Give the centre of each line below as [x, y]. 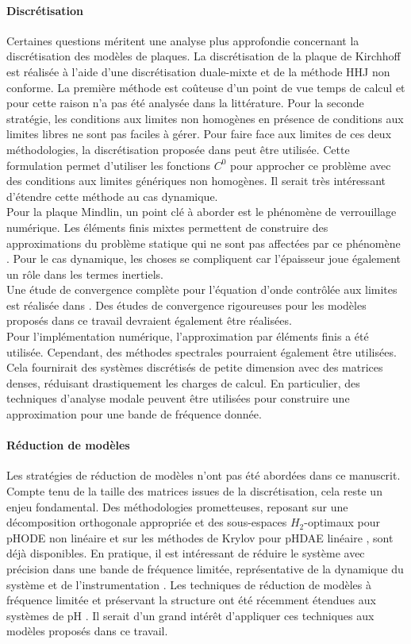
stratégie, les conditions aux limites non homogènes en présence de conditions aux [205, 118]
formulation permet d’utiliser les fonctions [109, 165]
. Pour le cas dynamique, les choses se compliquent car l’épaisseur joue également [204, 258]
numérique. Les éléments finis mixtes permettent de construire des [167, 227]
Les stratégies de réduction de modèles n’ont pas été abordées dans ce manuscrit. [204, 475]
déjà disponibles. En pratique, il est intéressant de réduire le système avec [186, 553]
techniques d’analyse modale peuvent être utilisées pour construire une [178, 398]
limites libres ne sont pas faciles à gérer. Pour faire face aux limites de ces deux [199, 134]
